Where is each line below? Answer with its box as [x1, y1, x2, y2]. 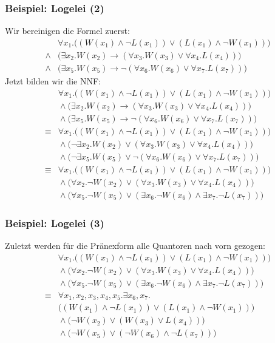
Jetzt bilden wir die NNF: [5, 74, 101, 87]
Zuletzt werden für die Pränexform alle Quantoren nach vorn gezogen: [5, 239, 266, 251]
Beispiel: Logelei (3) [5, 215, 104, 230]
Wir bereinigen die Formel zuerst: [5, 24, 130, 37]
